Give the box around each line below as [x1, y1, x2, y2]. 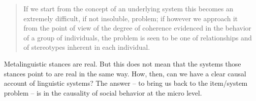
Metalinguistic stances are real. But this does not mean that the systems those [4, 58, 241, 68]
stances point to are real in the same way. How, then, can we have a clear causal [4, 68, 246, 78]
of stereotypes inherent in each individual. [23, 42, 150, 52]
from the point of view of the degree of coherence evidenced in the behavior [23, 23, 252, 33]
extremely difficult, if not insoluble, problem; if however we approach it [23, 13, 238, 23]
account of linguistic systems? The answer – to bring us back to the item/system [4, 78, 248, 88]
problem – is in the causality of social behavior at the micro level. [4, 87, 202, 98]
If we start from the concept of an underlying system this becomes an [23, 3, 233, 13]
